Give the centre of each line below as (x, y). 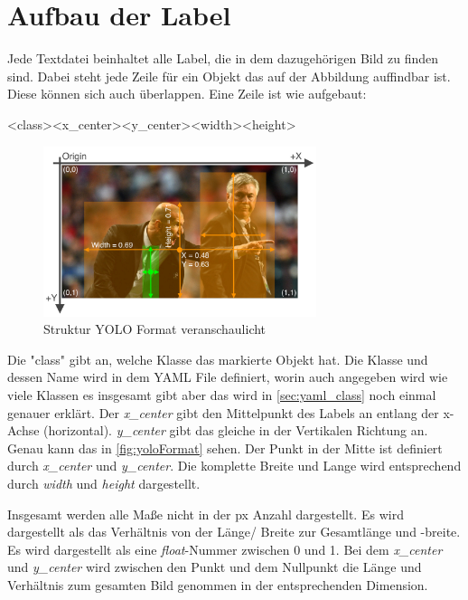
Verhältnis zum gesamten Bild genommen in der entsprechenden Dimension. (218, 584)
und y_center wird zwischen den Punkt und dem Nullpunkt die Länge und (215, 567)
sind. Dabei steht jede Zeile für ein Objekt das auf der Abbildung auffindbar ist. (229, 76)
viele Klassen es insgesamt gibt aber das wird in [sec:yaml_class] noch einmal (222, 394)
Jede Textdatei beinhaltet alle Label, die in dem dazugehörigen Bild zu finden (223, 58)
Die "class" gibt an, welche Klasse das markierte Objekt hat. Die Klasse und (218, 359)
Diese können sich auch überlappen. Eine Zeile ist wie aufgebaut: (187, 94)
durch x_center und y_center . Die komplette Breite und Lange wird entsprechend (234, 466)
